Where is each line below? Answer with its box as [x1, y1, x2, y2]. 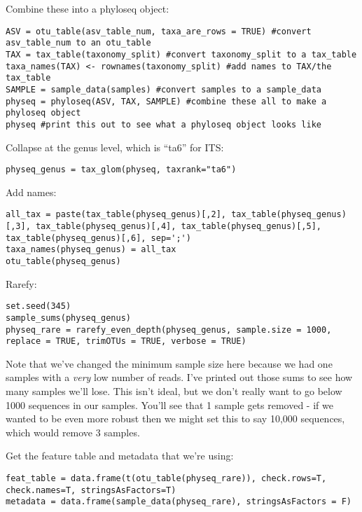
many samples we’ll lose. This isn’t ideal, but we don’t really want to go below [6, 384, 342, 399]
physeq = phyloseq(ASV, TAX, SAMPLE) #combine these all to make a [6, 96, 327, 106]
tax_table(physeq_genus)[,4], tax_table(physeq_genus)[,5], [35, 221, 322, 231]
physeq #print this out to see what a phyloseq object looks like [6, 119, 322, 130]
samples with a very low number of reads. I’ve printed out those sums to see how [6, 370, 353, 385]
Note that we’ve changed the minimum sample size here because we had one [6, 356, 333, 371]
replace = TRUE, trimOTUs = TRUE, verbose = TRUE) [6, 336, 246, 347]
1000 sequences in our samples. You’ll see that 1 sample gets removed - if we [6, 397, 333, 412]
